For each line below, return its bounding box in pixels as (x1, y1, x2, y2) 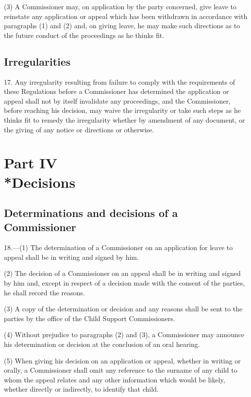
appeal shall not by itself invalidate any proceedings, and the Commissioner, (4, 95, 231, 106)
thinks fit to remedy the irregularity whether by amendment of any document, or (4, 114, 245, 125)
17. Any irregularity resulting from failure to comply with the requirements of (4, 76, 235, 87)
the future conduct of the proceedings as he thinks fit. (4, 30, 165, 40)
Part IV (4, 153, 57, 173)
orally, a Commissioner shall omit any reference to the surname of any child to (4, 365, 237, 375)
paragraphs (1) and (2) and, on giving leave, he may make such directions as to (4, 20, 240, 31)
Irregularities (4, 54, 71, 69)
